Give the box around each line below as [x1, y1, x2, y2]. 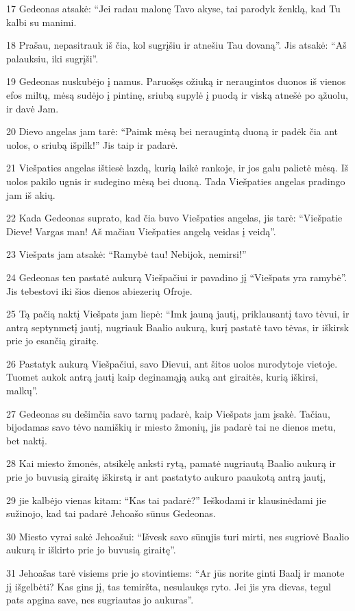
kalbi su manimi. [6, 14, 77, 29]
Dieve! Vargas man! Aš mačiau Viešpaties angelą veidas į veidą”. [6, 224, 276, 238]
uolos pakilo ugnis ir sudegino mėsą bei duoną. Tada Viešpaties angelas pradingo [6, 173, 345, 188]
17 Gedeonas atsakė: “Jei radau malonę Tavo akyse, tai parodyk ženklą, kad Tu [6, 1, 341, 15]
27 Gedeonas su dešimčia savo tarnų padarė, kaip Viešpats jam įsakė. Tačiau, [6, 406, 330, 420]
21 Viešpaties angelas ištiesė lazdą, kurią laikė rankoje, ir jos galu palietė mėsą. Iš [6, 160, 349, 175]
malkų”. [6, 383, 38, 398]
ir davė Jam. [6, 101, 59, 115]
